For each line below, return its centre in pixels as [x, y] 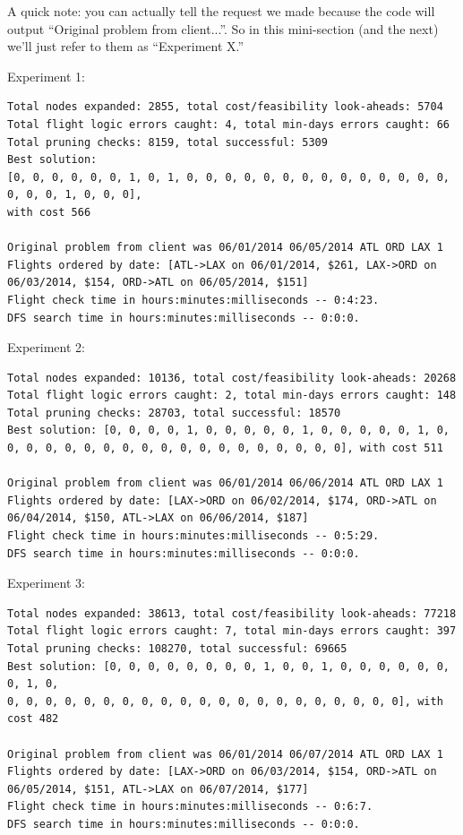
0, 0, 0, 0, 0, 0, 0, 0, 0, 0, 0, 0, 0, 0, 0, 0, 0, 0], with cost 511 [225, 448]
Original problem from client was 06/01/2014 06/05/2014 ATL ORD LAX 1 [225, 248]
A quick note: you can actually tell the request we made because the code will [221, 11]
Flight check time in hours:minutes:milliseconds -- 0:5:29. [193, 536]
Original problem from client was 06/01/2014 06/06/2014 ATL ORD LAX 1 [225, 483]
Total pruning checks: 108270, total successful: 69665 [177, 649]
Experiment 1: [46, 76]
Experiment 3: [46, 583]
